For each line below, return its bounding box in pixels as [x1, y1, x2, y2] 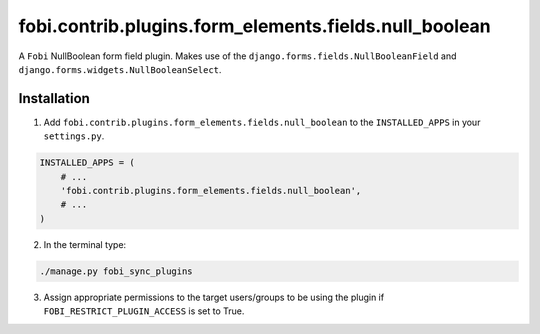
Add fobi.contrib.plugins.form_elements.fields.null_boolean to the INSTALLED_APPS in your [43, 116, 481, 128]
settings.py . [43, 130, 105, 142]
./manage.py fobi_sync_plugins [39, 265, 194, 277]
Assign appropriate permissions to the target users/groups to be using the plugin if [43, 291, 385, 303]
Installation [18, 90, 90, 107]
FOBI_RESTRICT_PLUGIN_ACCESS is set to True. [43, 305, 245, 317]
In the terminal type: [43, 238, 127, 250]
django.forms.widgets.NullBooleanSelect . [18, 63, 222, 75]
